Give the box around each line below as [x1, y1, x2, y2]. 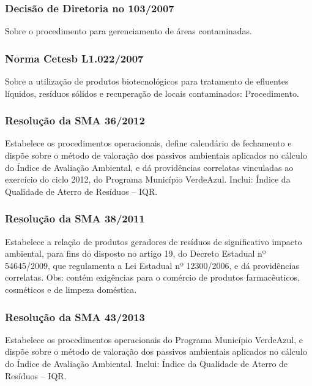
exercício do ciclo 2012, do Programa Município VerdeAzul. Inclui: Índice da [5, 173, 291, 186]
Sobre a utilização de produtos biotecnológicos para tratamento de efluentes [5, 75, 289, 88]
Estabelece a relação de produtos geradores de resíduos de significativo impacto [5, 235, 302, 248]
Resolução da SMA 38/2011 [5, 211, 145, 226]
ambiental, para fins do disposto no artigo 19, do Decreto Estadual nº [5, 247, 266, 260]
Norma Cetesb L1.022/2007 [5, 50, 144, 66]
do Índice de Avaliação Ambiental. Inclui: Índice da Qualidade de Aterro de [5, 357, 288, 369]
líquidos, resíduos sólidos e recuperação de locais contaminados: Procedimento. [5, 86, 299, 99]
